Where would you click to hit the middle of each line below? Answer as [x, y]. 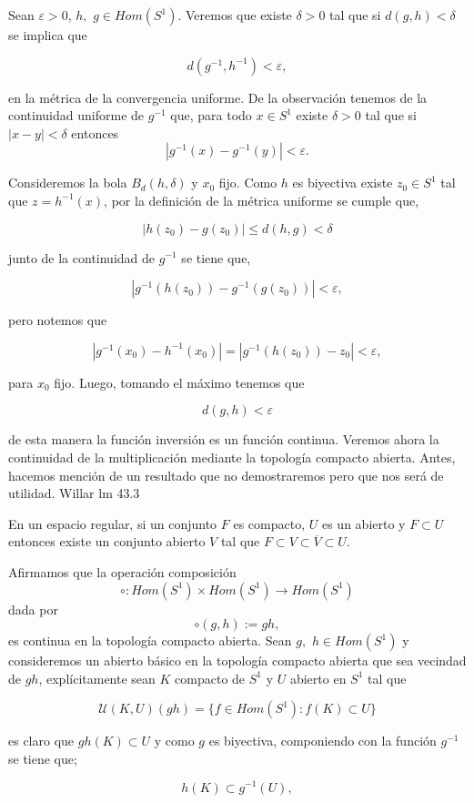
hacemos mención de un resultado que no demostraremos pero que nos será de [226, 475]
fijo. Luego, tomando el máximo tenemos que [179, 382]
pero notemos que [58, 320]
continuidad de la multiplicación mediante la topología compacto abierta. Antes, [232, 457]
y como [174, 741]
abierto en [318, 678]
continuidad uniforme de [76, 115]
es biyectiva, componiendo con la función [323, 741]
